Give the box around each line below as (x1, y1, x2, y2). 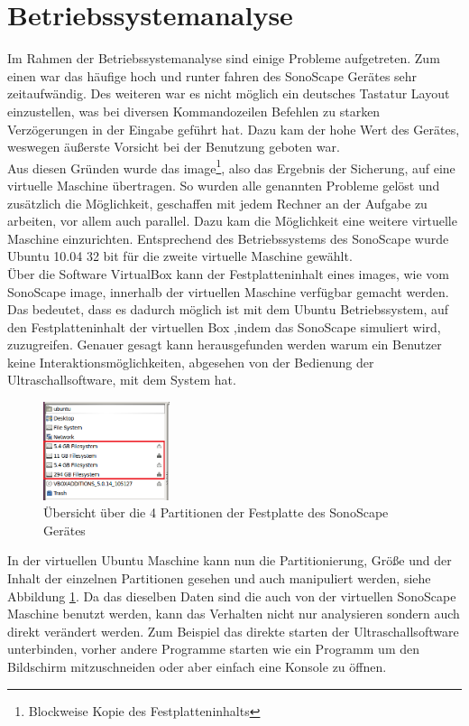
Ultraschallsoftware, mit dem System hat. (7, 370, 236, 389)
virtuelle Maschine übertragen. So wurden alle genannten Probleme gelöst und (7, 175, 440, 194)
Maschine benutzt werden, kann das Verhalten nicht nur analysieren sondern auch (7, 604, 460, 623)
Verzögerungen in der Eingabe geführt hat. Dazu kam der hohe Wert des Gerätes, (7, 119, 460, 138)
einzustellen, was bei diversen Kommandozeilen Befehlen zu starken (7, 101, 381, 120)
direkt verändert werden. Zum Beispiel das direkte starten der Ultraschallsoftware (7, 621, 459, 640)
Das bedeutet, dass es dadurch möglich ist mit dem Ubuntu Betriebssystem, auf (7, 300, 449, 319)
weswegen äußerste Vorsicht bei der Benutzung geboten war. (7, 137, 340, 156)
